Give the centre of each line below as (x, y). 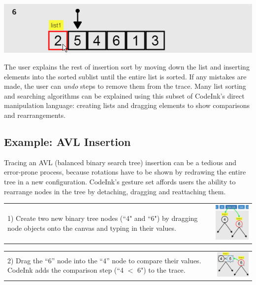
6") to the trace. (161, 270)
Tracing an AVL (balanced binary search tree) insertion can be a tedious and (120, 162)
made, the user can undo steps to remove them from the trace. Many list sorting (125, 86)
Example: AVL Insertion (67, 142)
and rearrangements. (35, 115)
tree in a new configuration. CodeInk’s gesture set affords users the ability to (120, 182)
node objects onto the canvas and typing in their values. (92, 228)
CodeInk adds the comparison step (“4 (65, 270)
